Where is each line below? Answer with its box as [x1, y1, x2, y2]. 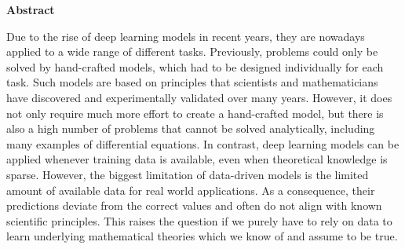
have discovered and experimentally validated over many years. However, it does [6, 89, 392, 105]
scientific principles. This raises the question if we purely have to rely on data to [6, 212, 392, 229]
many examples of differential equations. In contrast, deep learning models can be [6, 135, 400, 152]
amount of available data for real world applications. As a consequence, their [6, 181, 375, 198]
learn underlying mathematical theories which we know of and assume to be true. [6, 228, 398, 244]
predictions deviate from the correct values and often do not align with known [6, 197, 382, 214]
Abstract [6, 2, 55, 17]
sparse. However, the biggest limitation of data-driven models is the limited [6, 166, 369, 182]
